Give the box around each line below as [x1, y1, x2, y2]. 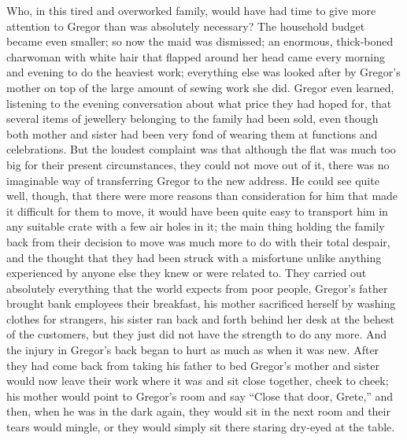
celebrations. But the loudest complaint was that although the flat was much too [6, 141, 396, 157]
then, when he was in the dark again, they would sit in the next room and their [6, 403, 390, 420]
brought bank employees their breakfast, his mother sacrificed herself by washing [6, 295, 396, 312]
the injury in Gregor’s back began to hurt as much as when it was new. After [6, 342, 379, 358]
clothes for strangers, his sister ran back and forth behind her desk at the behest [6, 310, 394, 327]
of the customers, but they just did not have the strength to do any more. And [6, 326, 387, 342]
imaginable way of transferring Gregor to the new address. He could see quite [6, 172, 379, 188]
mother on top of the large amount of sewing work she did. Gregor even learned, [6, 79, 394, 95]
